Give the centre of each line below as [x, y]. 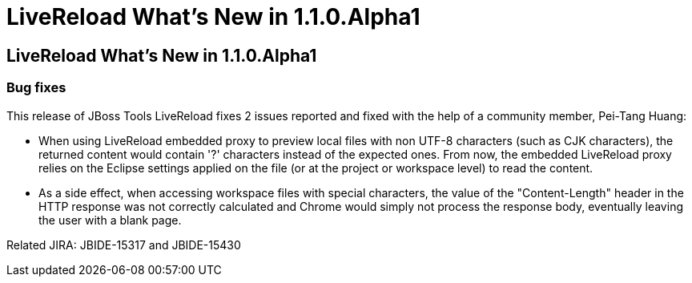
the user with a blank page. [110, 220]
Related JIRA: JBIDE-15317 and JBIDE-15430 [124, 245]
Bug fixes [36, 88]
